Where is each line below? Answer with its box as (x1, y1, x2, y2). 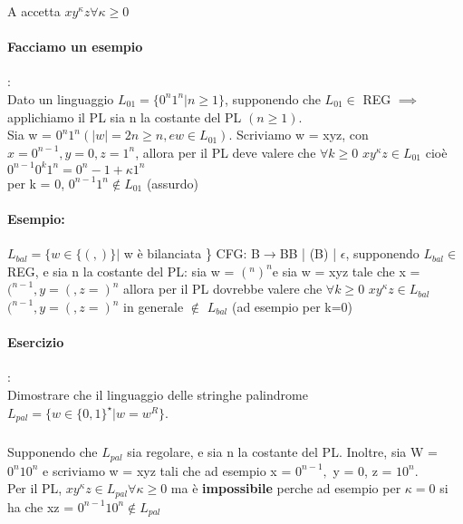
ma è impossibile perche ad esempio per (170, 479, 401, 498)
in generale (123, 297, 184, 316)
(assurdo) (146, 173, 198, 192)
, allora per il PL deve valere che (135, 142, 316, 161)
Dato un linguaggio (7, 89, 114, 108)
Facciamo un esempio (7, 37, 143, 56)
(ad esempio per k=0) (231, 297, 353, 316)
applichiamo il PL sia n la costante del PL (7, 107, 242, 126)
